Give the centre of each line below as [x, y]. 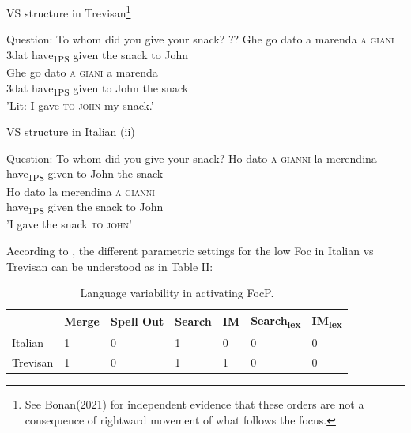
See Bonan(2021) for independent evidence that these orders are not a [194, 404]
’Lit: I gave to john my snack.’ [80, 105]
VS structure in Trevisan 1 [69, 11]
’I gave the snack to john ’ [69, 224]
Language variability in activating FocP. [177, 293]
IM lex [327, 321]
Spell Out [137, 320]
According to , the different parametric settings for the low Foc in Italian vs [190, 250]
